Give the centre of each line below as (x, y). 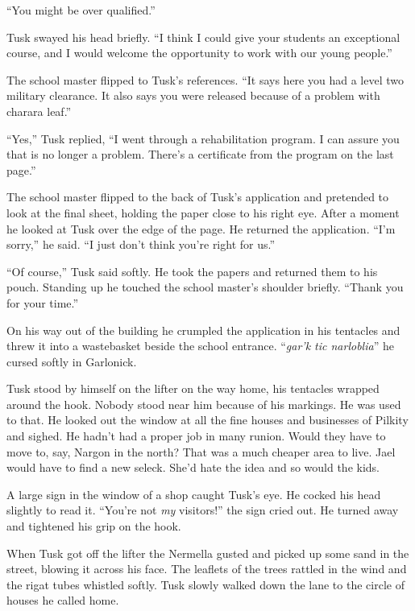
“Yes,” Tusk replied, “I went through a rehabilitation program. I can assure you (203, 138)
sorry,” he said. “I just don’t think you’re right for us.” (141, 244)
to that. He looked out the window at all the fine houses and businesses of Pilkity (207, 420)
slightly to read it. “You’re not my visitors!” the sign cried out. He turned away (203, 510)
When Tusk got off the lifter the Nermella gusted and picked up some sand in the (208, 553)
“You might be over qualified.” (81, 10)
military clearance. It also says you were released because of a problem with (193, 95)
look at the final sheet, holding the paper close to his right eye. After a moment (203, 212)
